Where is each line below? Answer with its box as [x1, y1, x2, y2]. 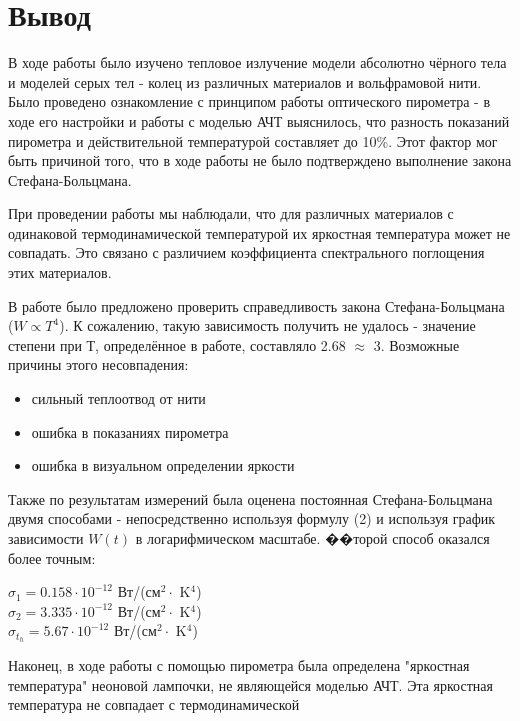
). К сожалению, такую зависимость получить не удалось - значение [59, 315, 476, 336]
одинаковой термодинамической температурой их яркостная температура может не [8, 222, 511, 243]
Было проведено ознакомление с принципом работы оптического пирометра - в [8, 91, 490, 112]
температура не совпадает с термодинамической [8, 694, 300, 715]
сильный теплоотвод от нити [31, 388, 206, 409]
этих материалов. [8, 262, 112, 283]
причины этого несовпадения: [8, 354, 189, 375]
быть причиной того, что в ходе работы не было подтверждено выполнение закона [8, 150, 512, 171]
